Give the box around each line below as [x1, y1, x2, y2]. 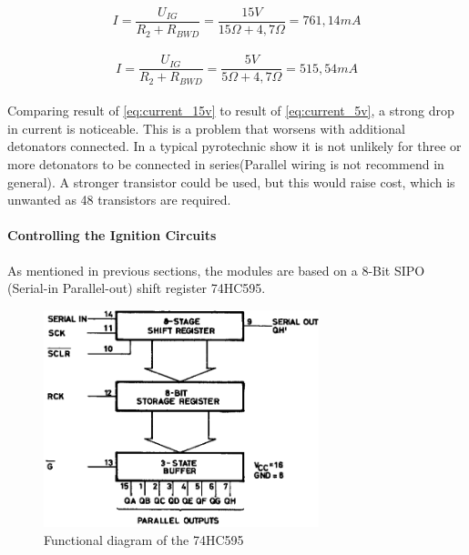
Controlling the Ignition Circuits [7, 226, 217, 245]
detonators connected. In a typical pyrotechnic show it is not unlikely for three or [7, 136, 462, 156]
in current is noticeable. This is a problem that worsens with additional [7, 118, 405, 137]
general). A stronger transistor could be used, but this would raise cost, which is [7, 172, 455, 191]
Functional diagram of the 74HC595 [44, 530, 244, 549]
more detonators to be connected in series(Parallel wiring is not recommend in [7, 155, 444, 173]
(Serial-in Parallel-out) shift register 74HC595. [7, 278, 266, 298]
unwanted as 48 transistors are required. [7, 190, 231, 209]
